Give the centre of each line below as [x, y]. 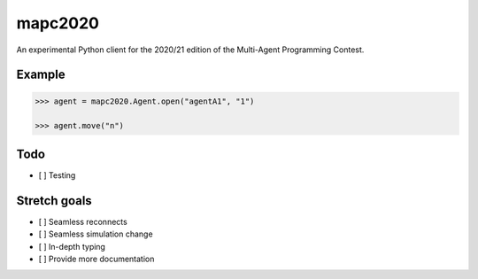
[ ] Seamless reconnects [83, 221]
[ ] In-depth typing [72, 246]
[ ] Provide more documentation [96, 259]
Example [41, 75]
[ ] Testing [57, 175]
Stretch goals [54, 201]
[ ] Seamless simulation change [96, 234]
